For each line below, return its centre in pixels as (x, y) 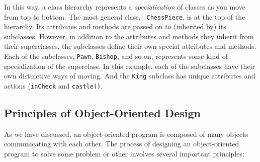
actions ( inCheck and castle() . (54, 85)
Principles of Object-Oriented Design (102, 112)
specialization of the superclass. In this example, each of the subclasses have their (129, 66)
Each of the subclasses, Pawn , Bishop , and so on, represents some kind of (116, 56)
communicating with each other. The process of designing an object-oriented (122, 144)
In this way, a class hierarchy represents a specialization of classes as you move (125, 7)
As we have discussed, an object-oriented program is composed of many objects (126, 134)
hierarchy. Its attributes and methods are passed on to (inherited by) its (115, 26)
